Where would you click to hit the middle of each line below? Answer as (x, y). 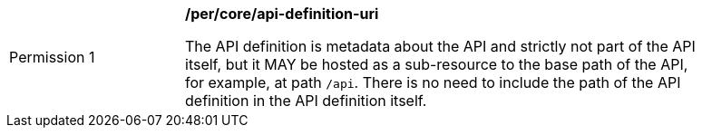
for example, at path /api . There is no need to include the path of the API (433, 82)
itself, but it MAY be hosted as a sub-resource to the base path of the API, (437, 64)
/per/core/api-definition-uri (282, 14)
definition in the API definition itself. (306, 101)
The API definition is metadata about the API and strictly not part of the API (440, 46)
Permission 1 (52, 57)
